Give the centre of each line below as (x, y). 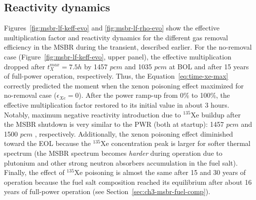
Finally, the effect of (34, 172)
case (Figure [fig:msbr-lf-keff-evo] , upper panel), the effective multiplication (118, 56)
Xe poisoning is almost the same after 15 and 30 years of (160, 172)
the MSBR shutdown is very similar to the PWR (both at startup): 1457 (114, 124)
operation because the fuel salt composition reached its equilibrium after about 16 (128, 182)
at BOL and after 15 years (209, 66)
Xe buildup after (216, 114)
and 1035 (138, 66)
